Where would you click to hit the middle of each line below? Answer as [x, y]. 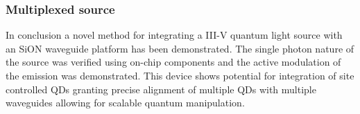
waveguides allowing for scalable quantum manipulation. [125, 103]
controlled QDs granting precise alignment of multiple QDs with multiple [161, 89]
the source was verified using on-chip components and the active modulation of [173, 62]
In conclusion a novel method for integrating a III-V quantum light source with [174, 35]
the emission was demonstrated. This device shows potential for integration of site [180, 75]
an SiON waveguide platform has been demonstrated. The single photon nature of [180, 48]
